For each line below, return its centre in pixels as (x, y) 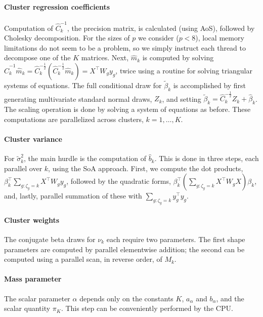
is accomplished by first (210, 85)
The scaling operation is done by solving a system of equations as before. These (127, 109)
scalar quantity (27, 308)
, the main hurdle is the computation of (85, 158)
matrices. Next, (105, 57)
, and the (230, 298)
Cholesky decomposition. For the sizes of (67, 38)
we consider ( (159, 38)
